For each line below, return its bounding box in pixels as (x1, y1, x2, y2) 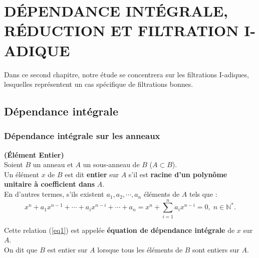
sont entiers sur (192, 244, 239, 254)
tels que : (189, 189, 217, 199)
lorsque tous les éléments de (97, 244, 183, 254)
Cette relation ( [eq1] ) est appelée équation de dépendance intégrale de (4, 224, 235, 235)
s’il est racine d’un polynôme (128, 169, 227, 179)
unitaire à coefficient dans (4, 179, 95, 189)
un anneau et (33, 159, 73, 170)
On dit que (4, 244, 38, 254)
